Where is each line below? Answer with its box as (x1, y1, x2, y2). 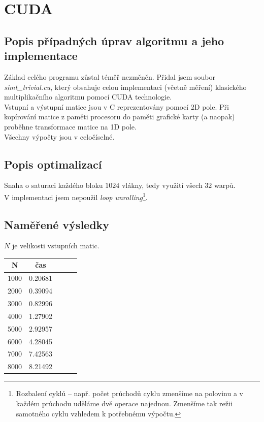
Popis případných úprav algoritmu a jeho (4, 33, 224, 48)
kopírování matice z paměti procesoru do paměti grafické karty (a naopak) (4, 111, 235, 122)
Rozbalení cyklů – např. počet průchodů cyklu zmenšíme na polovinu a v (16, 388, 244, 399)
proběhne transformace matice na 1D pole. (4, 121, 137, 132)
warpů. (214, 180, 236, 190)
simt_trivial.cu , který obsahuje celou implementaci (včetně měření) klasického (4, 81, 247, 92)
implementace (4, 48, 78, 63)
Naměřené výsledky (4, 216, 110, 232)
